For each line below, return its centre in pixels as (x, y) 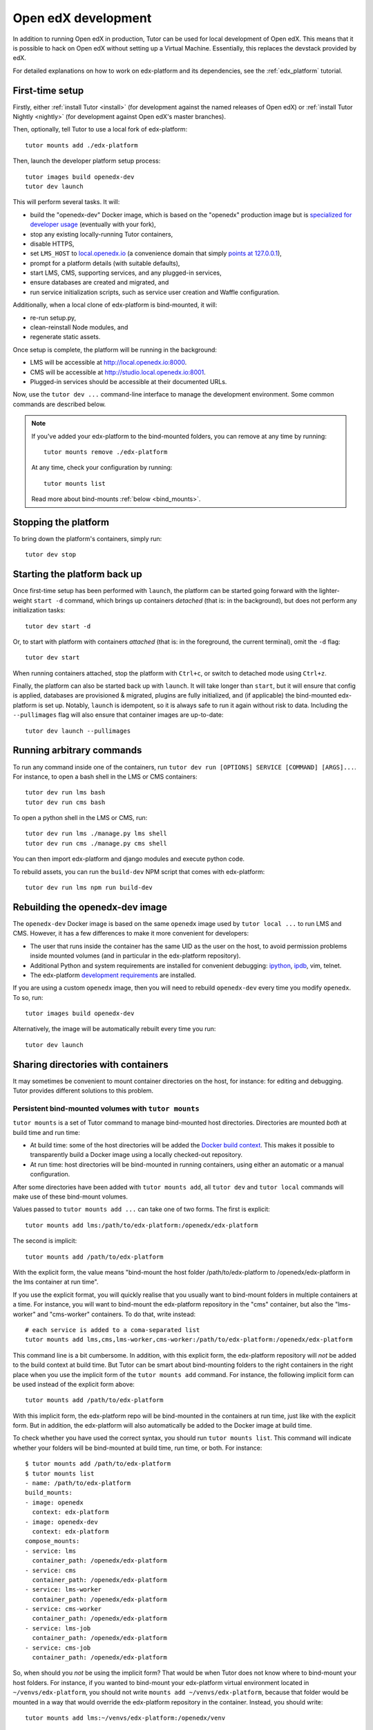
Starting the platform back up (77, 574)
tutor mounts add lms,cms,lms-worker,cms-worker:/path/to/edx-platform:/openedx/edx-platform (189, 1340)
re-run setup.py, (53, 318)
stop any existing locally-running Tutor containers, (102, 234)
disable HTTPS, (52, 244)
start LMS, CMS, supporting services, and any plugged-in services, (126, 273)
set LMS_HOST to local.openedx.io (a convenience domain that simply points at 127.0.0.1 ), (156, 253)
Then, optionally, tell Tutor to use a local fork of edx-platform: (100, 129)
